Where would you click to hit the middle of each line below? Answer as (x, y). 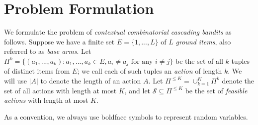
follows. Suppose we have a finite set (59, 41)
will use (15, 80)
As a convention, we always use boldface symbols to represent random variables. (126, 116)
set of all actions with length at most (60, 90)
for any (142, 62)
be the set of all (199, 61)
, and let (137, 90)
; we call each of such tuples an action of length (150, 71)
